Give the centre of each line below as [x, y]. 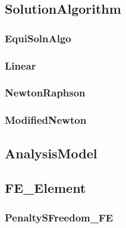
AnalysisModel [51, 153]
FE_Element [45, 188]
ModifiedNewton [46, 120]
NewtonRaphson [45, 93]
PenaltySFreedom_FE [59, 217]
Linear [21, 65]
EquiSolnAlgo [38, 38]
